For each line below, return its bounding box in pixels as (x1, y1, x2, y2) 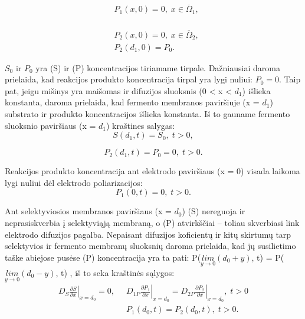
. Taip (279, 73, 301, 85)
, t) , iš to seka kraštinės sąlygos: (55, 266, 175, 278)
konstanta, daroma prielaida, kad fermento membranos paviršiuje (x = (5, 96, 260, 108)
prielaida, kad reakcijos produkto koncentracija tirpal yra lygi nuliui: (5, 73, 253, 85)
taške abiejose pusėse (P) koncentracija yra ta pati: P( (5, 251, 201, 263)
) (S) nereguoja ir (182, 205, 245, 217)
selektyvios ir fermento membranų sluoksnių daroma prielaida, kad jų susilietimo (5, 240, 296, 252)
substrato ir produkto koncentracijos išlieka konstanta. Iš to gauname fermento (5, 107, 290, 119)
